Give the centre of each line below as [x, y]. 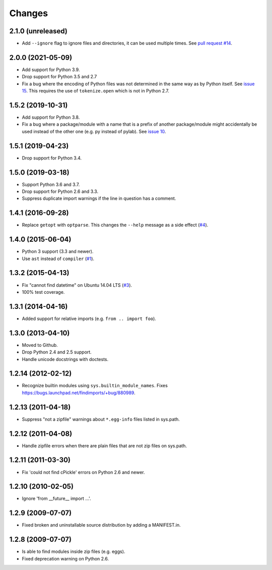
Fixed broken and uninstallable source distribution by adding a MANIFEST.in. [101, 525]
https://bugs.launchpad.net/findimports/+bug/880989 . [79, 393]
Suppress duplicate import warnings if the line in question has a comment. [99, 198]
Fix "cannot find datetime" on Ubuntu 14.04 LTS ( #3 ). [77, 285]
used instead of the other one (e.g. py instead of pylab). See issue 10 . [94, 131]
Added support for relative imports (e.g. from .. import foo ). [89, 319]
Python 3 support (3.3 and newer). [58, 251]
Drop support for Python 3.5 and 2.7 [59, 77]
